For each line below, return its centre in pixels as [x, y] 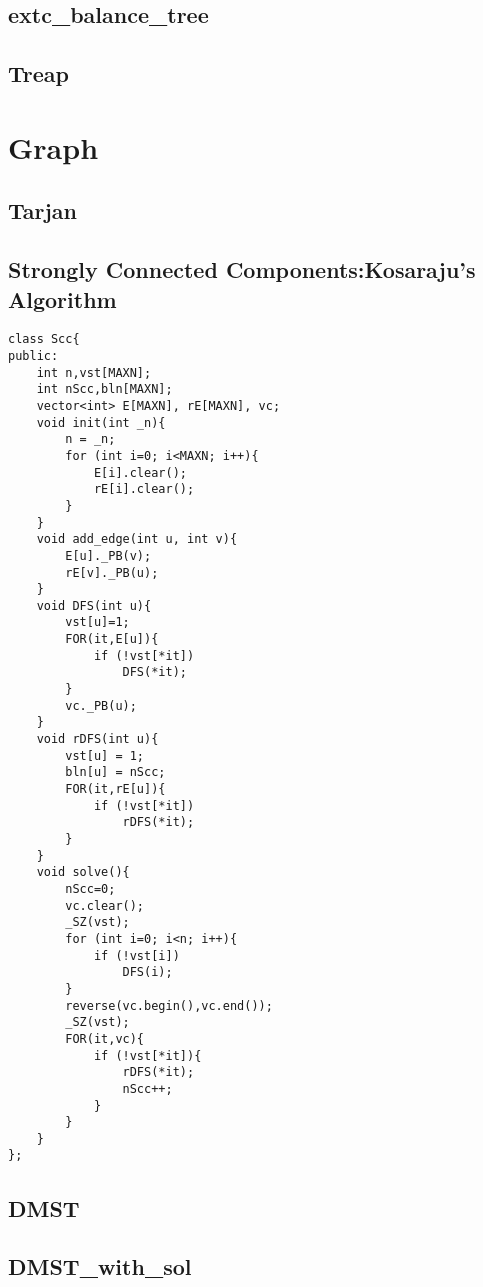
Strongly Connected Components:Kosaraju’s [242, 269]
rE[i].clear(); [144, 489]
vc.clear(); [105, 905]
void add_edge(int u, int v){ [137, 539]
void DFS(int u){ [94, 605]
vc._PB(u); [101, 705]
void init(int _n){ [101, 422]
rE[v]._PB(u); [112, 572]
